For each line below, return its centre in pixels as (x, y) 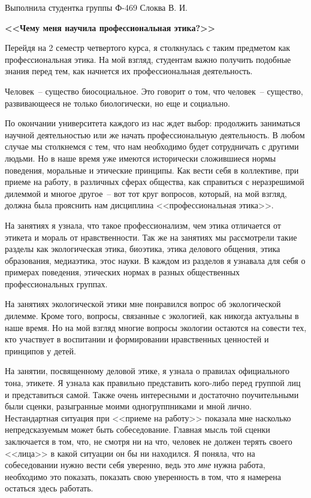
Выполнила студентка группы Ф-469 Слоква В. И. (96, 7)
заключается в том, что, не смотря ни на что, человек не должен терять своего (149, 441)
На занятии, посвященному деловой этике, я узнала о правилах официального (147, 371)
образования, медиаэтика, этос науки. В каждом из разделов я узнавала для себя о (155, 260)
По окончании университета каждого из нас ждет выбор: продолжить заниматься (153, 123)
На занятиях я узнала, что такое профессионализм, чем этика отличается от (143, 225)
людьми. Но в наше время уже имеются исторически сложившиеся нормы (141, 158)
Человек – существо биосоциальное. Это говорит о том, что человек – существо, (154, 91)
